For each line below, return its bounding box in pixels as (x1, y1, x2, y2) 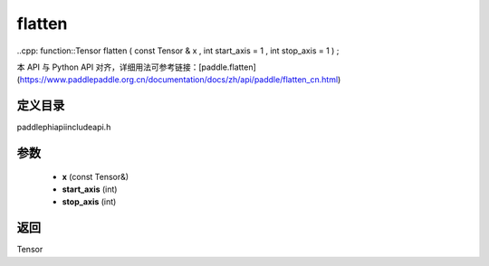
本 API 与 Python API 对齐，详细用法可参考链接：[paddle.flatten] (16, 62, 257, 72)
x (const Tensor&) (62, 171, 129, 182)
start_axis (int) (62, 184, 118, 195)
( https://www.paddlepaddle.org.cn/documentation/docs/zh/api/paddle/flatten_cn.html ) (16, 74, 341, 85)
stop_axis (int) (62, 196, 117, 207)
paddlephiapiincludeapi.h (16, 122, 111, 133)
